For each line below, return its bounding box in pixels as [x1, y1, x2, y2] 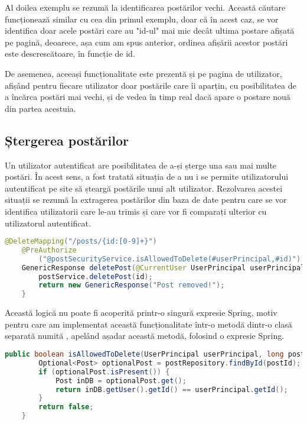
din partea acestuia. [5, 102, 76, 114]
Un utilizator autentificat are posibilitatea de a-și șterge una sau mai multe [5, 158, 277, 171]
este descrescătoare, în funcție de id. [5, 47, 135, 60]
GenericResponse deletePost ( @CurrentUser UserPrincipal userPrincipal [21, 263, 305, 272]
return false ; [38, 403, 94, 412]
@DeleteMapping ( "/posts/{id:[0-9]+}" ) [5, 237, 157, 246]
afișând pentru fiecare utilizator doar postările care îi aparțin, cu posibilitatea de [5, 79, 296, 91]
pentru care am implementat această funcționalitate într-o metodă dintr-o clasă [5, 318, 292, 330]
